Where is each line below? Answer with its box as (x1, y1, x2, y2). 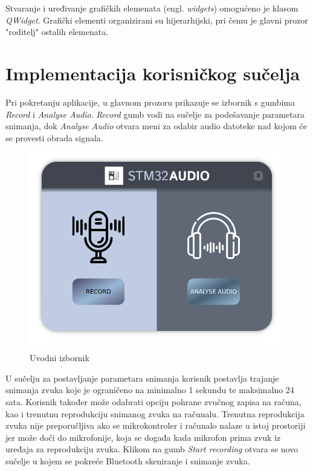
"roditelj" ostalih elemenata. (5, 25, 109, 38)
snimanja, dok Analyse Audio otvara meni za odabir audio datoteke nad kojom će (5, 120, 307, 132)
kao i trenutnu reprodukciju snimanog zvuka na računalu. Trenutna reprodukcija (5, 407, 305, 420)
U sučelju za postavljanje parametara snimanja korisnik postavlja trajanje (5, 371, 279, 384)
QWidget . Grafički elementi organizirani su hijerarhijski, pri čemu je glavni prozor (5, 13, 308, 26)
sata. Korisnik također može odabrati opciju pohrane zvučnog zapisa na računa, (5, 396, 302, 408)
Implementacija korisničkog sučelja (5, 60, 300, 85)
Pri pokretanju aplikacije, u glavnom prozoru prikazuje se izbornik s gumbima (5, 95, 295, 108)
